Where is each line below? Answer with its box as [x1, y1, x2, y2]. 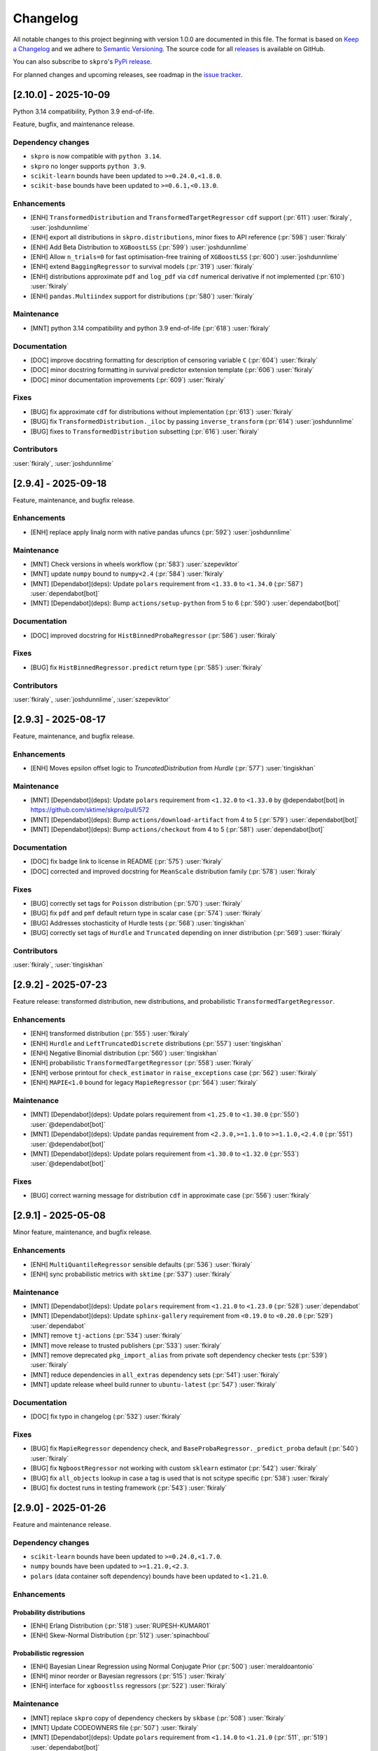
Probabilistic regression [13, 1649, 84, 1658]
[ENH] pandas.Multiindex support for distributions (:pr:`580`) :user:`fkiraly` [30, 291, 255, 300]
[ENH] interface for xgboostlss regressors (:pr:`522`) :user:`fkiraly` [30, 1682, 227, 1690]
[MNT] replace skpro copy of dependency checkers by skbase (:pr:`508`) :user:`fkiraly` [30, 1713, 286, 1722]
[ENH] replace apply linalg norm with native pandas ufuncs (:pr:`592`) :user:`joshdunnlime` [30, 527, 292, 536]
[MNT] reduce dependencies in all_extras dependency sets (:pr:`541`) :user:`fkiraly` [30, 1370, 281, 1379]
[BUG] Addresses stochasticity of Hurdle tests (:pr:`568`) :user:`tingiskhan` [30, 918, 246, 927]
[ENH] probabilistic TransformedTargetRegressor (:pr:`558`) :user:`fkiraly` [30, 1058, 253, 1067]
